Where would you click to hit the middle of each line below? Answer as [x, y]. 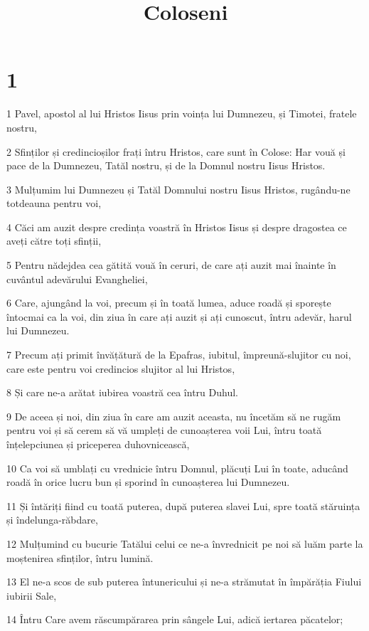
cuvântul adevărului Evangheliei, [77, 279]
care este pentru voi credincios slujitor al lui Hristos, [121, 368]
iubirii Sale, [32, 595]
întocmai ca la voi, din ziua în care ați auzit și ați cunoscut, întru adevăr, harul [179, 316]
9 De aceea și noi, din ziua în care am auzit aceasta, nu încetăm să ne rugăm [174, 416]
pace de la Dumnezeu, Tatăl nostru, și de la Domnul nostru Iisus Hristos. [166, 165]
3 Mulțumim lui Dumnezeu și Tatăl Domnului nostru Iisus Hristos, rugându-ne [178, 189]
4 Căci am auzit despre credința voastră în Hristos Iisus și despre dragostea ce [177, 227]
